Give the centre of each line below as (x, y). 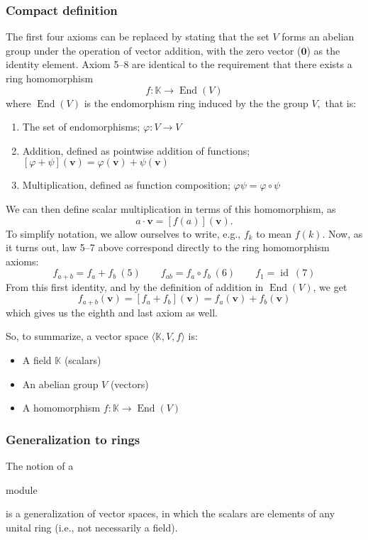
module (22, 489)
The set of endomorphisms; (81, 127)
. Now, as (342, 233)
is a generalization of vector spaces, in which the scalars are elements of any (171, 513)
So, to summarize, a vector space (77, 336)
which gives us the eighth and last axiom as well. (112, 312)
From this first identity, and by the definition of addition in (135, 286)
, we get (330, 286)
